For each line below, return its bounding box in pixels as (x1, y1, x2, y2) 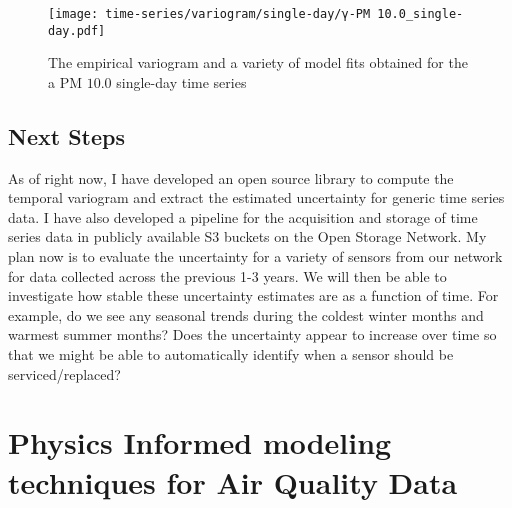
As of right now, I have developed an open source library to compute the (8, 167, 454, 188)
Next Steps (8, 120, 125, 151)
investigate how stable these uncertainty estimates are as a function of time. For (8, 285, 499, 306)
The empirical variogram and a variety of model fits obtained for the (48, 52, 468, 73)
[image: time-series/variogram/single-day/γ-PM (48, 7, 371, 21)
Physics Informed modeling (8, 422, 392, 463)
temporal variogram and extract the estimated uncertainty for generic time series (8, 187, 505, 208)
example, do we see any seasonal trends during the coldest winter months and (8, 304, 484, 325)
